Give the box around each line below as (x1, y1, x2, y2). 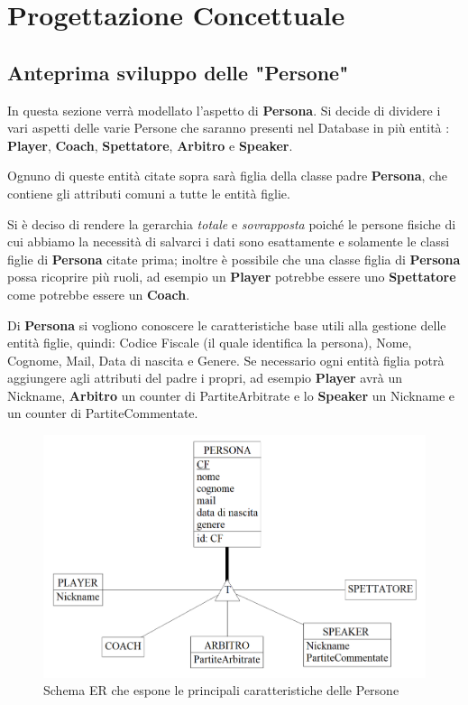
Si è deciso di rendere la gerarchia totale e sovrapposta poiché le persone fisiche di (7, 214, 456, 233)
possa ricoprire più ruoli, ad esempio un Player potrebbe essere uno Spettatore (7, 267, 456, 286)
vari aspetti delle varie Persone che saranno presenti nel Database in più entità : (7, 118, 450, 137)
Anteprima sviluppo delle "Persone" (7, 58, 349, 86)
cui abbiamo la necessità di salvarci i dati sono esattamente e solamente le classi (7, 232, 450, 251)
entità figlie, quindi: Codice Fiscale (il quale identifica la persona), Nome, (7, 333, 412, 352)
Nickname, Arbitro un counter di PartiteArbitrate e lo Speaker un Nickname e (7, 385, 455, 404)
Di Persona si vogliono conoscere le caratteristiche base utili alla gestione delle (7, 315, 446, 334)
